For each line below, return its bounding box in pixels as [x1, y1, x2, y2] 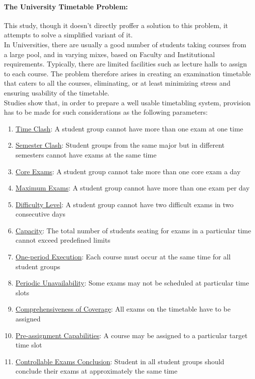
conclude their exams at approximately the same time [15, 366, 177, 376]
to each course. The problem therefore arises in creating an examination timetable [4, 68, 251, 78]
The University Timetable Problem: [4, 1, 128, 11]
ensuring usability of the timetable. [4, 87, 110, 97]
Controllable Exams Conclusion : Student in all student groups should [15, 356, 225, 366]
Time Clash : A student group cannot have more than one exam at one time [15, 123, 243, 133]
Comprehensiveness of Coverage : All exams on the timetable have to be [15, 304, 231, 314]
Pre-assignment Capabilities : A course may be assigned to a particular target [15, 330, 248, 340]
